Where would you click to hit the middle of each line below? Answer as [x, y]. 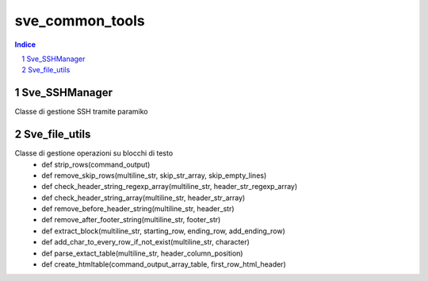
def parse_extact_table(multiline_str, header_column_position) [142, 253]
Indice [25, 44]
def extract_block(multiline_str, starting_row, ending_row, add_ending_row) [163, 231]
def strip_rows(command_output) [96, 164]
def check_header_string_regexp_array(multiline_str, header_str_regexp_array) [170, 187]
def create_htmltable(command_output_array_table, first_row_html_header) [164, 264]
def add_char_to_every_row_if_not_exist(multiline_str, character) [145, 242]
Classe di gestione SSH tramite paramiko [81, 112]
